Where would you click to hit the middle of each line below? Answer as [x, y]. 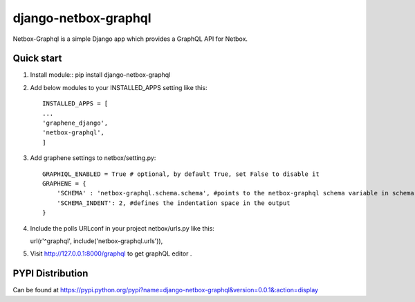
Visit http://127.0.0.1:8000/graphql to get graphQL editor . [111, 254]
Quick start [37, 59]
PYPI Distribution [50, 274]
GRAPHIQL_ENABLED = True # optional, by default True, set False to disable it [181, 174]
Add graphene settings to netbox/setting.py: [93, 158]
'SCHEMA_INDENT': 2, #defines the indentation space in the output [173, 203]
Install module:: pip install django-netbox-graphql [100, 75]
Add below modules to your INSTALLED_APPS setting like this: [119, 87]
